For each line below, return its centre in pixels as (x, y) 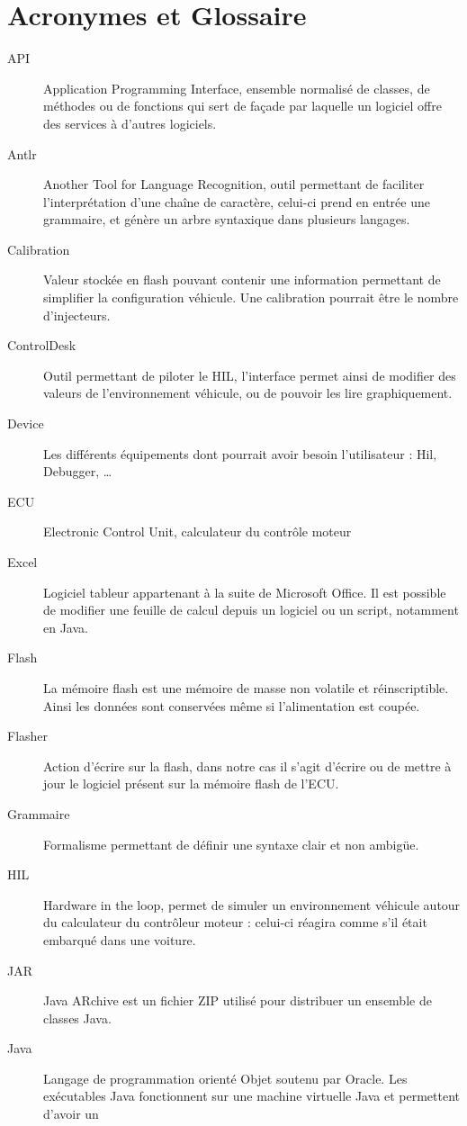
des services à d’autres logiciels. (130, 123)
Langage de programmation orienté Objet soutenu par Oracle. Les (225, 1078)
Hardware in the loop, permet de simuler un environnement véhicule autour (252, 904)
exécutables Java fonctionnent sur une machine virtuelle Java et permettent (252, 1096)
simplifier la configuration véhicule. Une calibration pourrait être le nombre (251, 297)
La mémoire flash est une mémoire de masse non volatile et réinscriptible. (246, 687)
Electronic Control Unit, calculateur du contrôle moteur (198, 531)
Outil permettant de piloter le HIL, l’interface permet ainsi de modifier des (250, 375)
